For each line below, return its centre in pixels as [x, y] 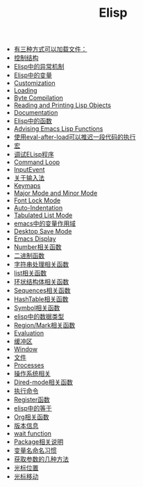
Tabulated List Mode [43, 215]
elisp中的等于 [33, 408]
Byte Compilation [39, 98]
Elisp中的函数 [33, 121]
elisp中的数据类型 [39, 317]
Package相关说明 [39, 442]
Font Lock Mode [37, 200]
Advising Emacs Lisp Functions [58, 129]
